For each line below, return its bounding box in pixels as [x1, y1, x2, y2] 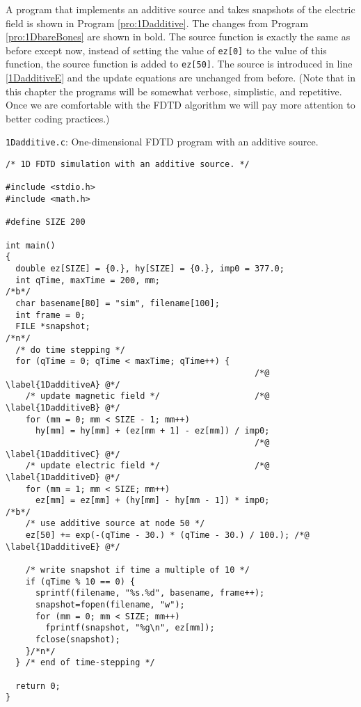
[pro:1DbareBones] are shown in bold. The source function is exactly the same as [6, 29, 351, 44]
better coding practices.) [6, 111, 110, 125]
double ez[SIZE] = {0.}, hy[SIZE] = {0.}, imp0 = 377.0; [15, 264, 284, 274]
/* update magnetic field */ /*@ [25, 391, 270, 402]
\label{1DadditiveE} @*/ [6, 541, 120, 552]
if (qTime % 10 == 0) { [25, 576, 136, 587]
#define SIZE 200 [6, 217, 86, 228]
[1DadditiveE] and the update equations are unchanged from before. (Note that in [6, 70, 356, 85]
